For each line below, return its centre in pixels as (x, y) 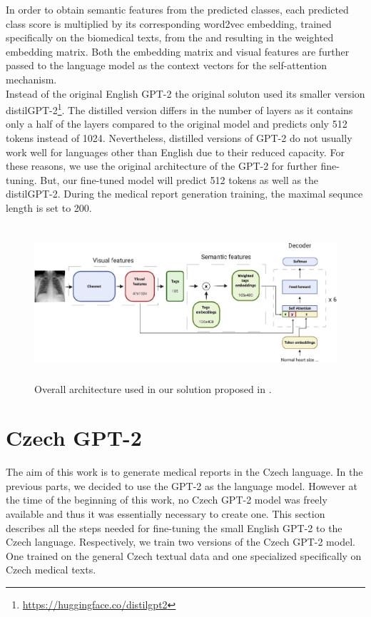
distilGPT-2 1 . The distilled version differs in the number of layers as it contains (179, 109)
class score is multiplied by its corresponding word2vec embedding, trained (169, 23)
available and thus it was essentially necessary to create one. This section (166, 514)
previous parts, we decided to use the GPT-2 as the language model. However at (182, 485)
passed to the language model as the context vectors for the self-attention (166, 65)
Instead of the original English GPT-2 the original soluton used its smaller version (185, 93)
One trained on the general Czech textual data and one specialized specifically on (184, 555)
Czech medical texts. (51, 570)
